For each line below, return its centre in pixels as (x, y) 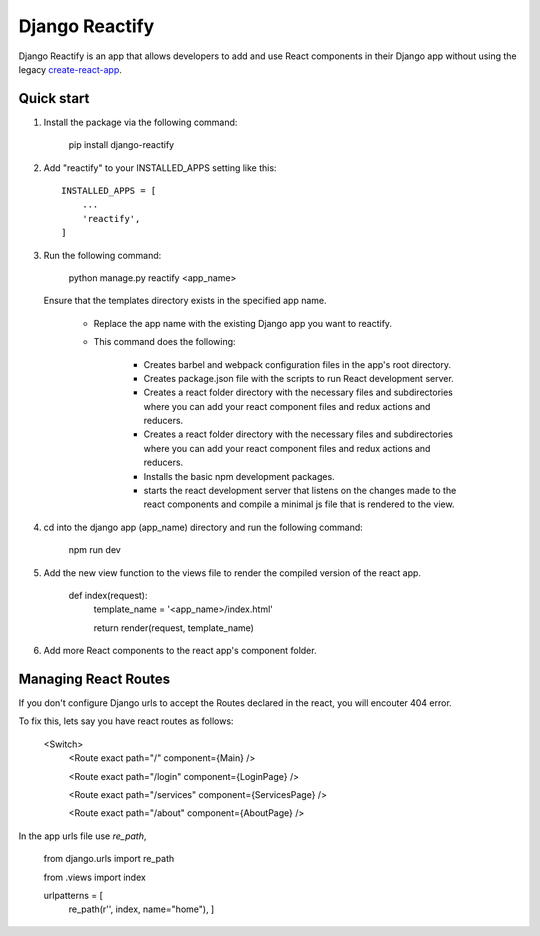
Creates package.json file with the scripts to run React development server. (298, 378)
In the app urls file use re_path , (82, 836)
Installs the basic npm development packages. (239, 476)
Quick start (54, 98)
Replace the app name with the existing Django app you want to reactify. (243, 323)
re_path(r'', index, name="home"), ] (141, 909)
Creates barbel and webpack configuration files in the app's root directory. (297, 364)
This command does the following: (164, 342)
